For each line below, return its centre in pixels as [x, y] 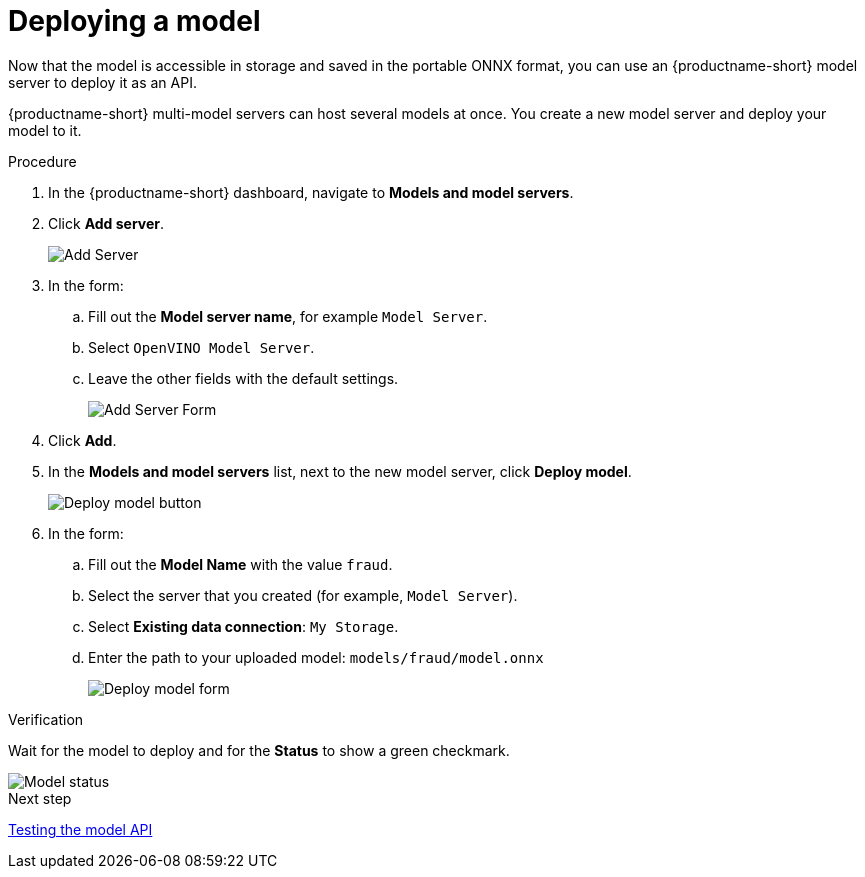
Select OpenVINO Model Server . [201, 347]
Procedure [42, 161]
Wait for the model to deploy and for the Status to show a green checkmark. [259, 750]
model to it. [45, 130]
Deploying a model [134, 21]
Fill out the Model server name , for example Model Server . [288, 316]
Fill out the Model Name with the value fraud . [240, 564]
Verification [46, 719]
